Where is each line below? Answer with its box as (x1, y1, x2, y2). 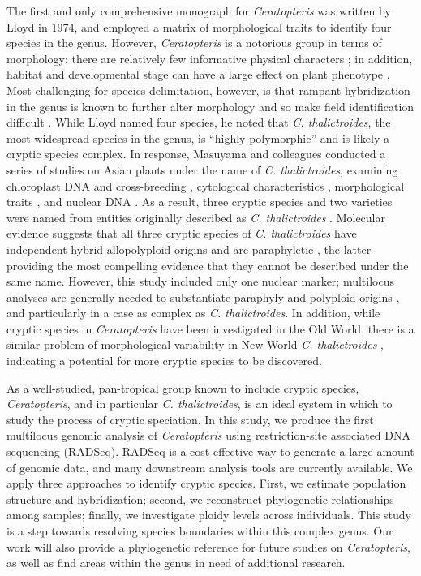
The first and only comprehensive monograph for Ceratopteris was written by (6, 2, 391, 19)
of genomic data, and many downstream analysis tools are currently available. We (6, 458, 413, 475)
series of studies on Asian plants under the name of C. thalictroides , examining (6, 161, 398, 178)
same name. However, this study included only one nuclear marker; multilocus (6, 273, 395, 290)
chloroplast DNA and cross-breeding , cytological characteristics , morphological (6, 177, 405, 194)
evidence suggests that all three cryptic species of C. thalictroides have (6, 225, 357, 242)
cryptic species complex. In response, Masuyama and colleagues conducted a (6, 145, 386, 162)
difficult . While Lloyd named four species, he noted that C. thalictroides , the (6, 114, 391, 131)
